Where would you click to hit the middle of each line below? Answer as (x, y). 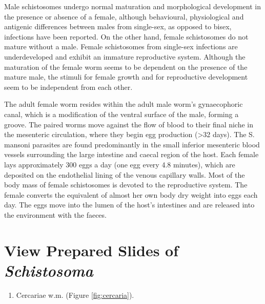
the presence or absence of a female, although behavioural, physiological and (124, 16)
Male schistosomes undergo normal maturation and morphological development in (132, 6)
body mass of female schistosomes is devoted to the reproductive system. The (126, 185)
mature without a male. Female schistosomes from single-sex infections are (121, 46)
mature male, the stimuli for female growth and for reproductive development (126, 77)
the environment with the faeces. (55, 214)
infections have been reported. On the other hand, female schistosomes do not (126, 36)
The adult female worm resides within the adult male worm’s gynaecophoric (124, 104)
